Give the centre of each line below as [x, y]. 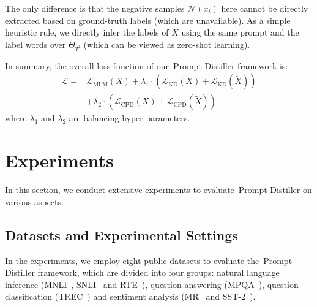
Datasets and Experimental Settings [121, 234]
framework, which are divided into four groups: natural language [158, 272]
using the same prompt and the [240, 32]
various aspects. [34, 201]
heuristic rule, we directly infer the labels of [87, 32]
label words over [35, 44]
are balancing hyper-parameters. [129, 118]
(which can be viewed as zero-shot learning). [167, 44]
